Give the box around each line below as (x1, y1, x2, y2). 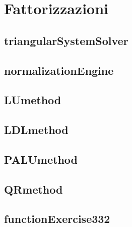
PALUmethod (4, 151, 78, 167)
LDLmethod (4, 122, 69, 138)
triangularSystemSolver (4, 32, 128, 48)
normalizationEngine (4, 62, 114, 78)
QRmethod (4, 181, 63, 197)
